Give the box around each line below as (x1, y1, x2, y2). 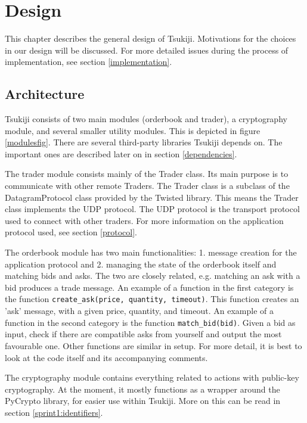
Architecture (5, 85, 85, 103)
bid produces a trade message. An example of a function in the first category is (5, 281, 294, 293)
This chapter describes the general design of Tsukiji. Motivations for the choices (5, 32, 296, 45)
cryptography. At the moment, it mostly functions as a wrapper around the (5, 382, 280, 395)
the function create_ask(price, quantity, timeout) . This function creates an (5, 293, 299, 305)
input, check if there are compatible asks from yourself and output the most (5, 328, 282, 340)
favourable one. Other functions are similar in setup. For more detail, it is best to (5, 339, 302, 352)
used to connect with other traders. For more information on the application (5, 214, 284, 226)
